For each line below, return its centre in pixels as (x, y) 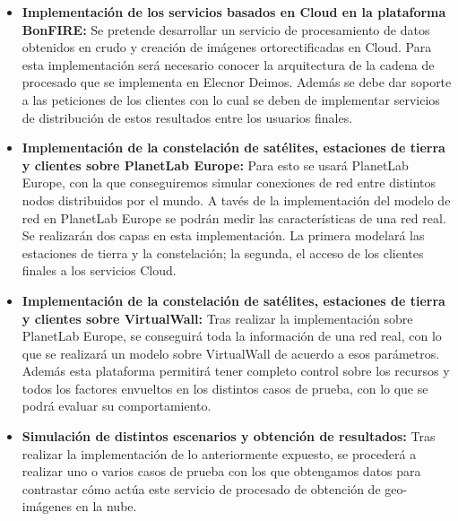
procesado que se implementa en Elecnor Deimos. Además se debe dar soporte (237, 82)
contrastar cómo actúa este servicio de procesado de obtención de (201, 488)
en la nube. (106, 506)
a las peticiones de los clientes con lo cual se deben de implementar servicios (231, 99)
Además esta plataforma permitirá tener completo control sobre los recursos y (236, 371)
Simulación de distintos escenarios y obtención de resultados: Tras (229, 436)
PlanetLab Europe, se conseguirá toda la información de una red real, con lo (232, 336)
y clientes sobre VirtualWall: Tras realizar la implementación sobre (217, 318)
